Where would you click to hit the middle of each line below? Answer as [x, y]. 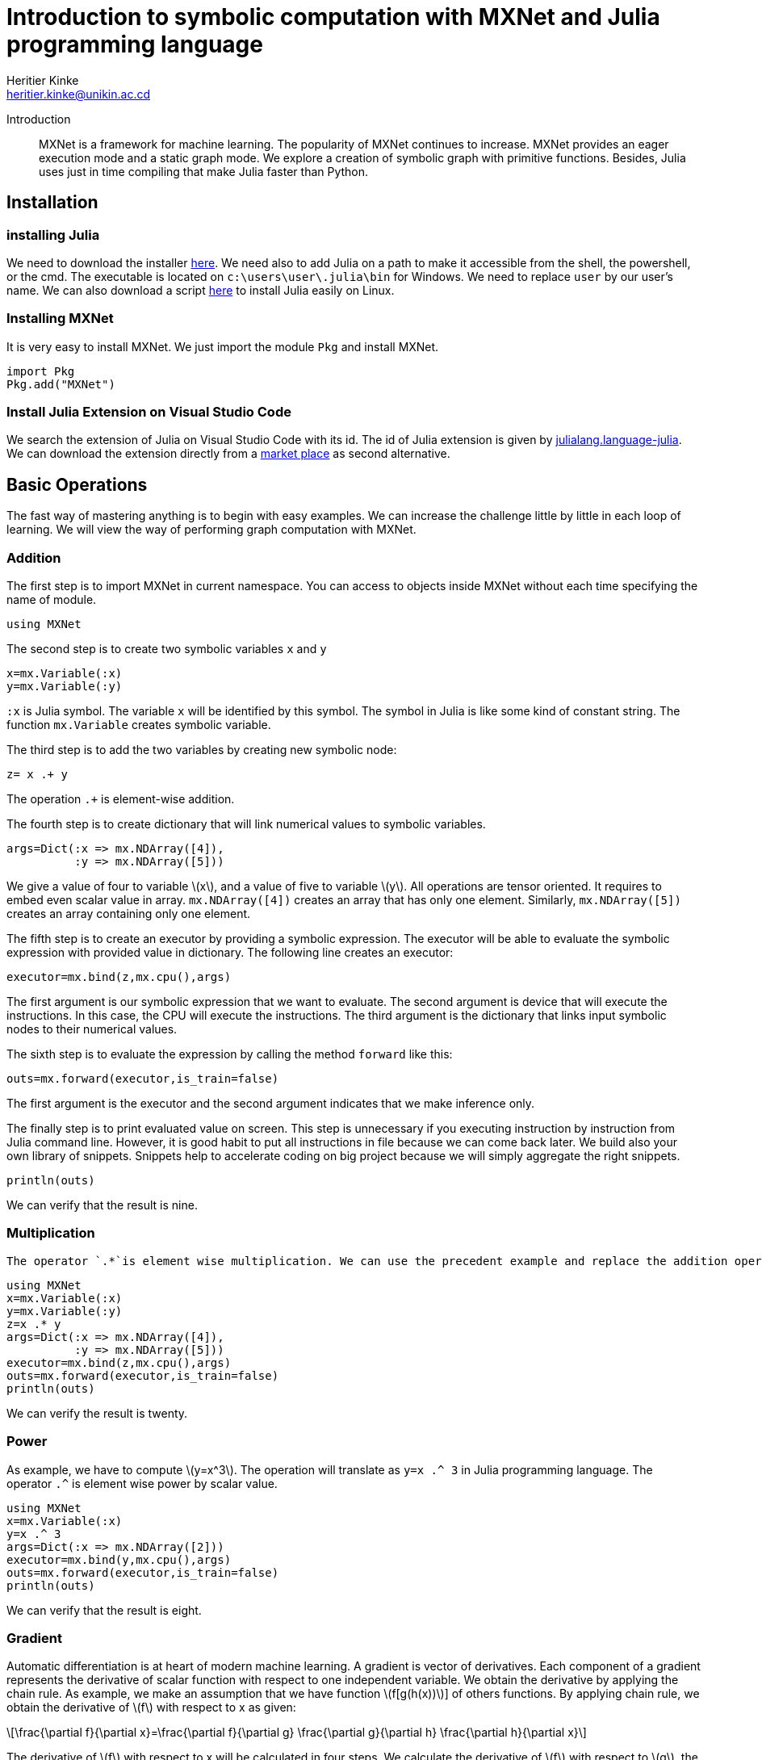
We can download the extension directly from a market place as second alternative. [228, 454]
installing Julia [53, 235]
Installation [52, 203]
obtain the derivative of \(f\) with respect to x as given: [151, 1708]
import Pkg [41, 371]
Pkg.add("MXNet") [61, 384]
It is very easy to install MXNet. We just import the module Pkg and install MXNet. [223, 346]
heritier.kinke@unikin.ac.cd [78, 94]
